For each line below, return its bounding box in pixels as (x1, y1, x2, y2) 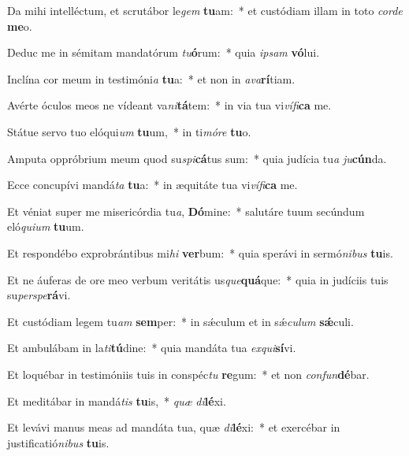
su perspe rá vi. (7, 287, 71, 303)
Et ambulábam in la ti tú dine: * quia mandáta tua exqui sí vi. (7, 339, 296, 356)
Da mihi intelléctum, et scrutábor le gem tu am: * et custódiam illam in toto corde (7, 2, 403, 18)
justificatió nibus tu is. (7, 434, 110, 450)
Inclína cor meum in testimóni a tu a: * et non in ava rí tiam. (7, 70, 296, 87)
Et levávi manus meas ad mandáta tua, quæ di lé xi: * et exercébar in (7, 419, 340, 436)
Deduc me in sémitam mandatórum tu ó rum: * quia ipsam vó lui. (7, 44, 320, 61)
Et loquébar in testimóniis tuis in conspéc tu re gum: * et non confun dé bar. (7, 365, 370, 382)
